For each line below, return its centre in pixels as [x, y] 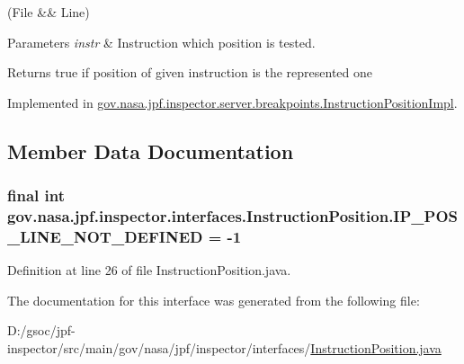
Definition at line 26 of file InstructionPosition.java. [149, 270]
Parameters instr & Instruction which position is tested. [161, 42]
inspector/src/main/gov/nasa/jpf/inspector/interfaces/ [159, 348]
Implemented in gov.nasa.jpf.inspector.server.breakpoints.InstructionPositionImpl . [232, 102]
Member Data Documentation [151, 151]
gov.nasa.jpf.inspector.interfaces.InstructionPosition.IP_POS [233, 216]
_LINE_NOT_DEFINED [105, 236]
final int [36, 195]
